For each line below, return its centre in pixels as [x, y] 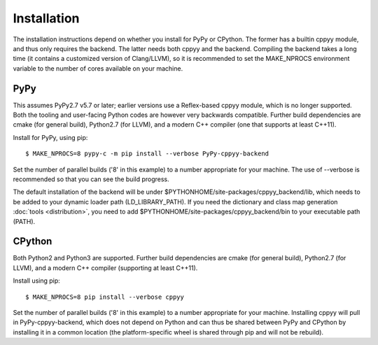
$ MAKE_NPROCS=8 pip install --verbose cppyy [105, 297]
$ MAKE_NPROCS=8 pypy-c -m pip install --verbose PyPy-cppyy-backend [147, 154]
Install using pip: [37, 281]
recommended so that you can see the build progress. [91, 179]
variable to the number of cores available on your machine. [98, 68]
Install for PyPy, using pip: [50, 137]
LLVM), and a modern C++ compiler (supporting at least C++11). [105, 268]
